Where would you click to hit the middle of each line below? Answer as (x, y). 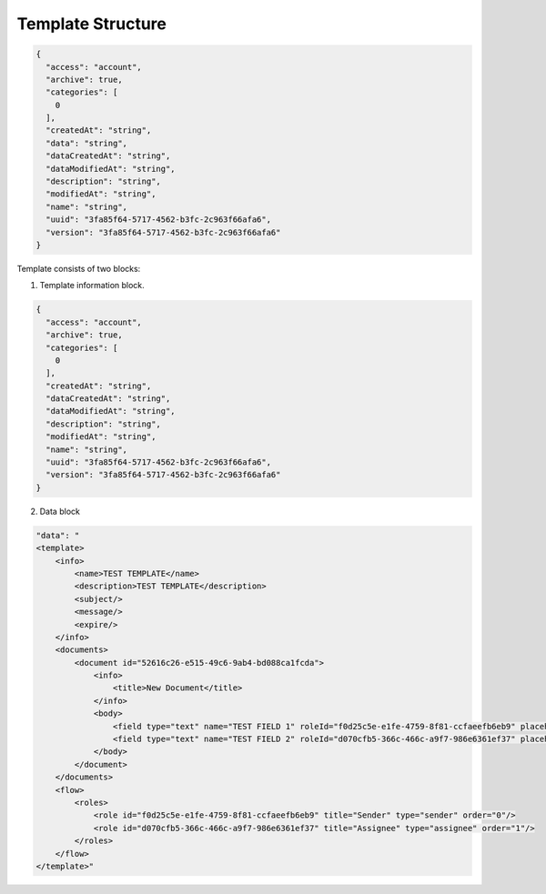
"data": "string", (86, 143)
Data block (60, 511)
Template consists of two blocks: (79, 268)
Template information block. (92, 286)
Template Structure (92, 24)
